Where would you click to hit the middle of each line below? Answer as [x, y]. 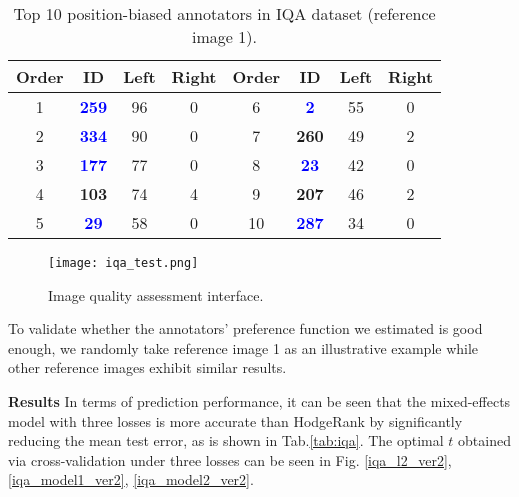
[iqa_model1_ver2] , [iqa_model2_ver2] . [131, 479]
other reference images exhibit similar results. [147, 367]
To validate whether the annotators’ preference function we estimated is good [245, 328]
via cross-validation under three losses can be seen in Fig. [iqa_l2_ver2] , [230, 459]
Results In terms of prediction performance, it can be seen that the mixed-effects [259, 401]
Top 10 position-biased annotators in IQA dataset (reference [224, 13]
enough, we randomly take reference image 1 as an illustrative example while [243, 347]
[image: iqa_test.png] [123, 263]
